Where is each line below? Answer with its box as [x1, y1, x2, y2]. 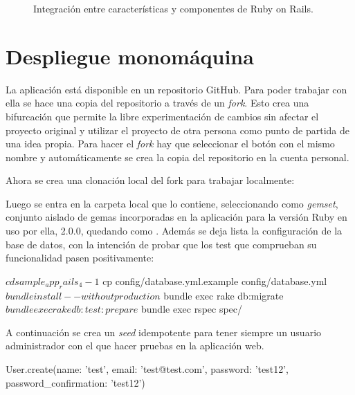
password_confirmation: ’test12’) [6, 375, 145, 389]
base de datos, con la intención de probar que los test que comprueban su [6, 237, 317, 251]
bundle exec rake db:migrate [163, 288, 284, 302]
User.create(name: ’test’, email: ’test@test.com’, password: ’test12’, [6, 362, 289, 376]
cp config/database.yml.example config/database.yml [102, 273, 327, 288]
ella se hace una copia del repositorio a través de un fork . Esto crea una [6, 95, 309, 110]
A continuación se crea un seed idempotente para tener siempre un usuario [6, 324, 322, 339]
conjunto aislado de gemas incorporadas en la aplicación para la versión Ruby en [6, 210, 347, 224]
